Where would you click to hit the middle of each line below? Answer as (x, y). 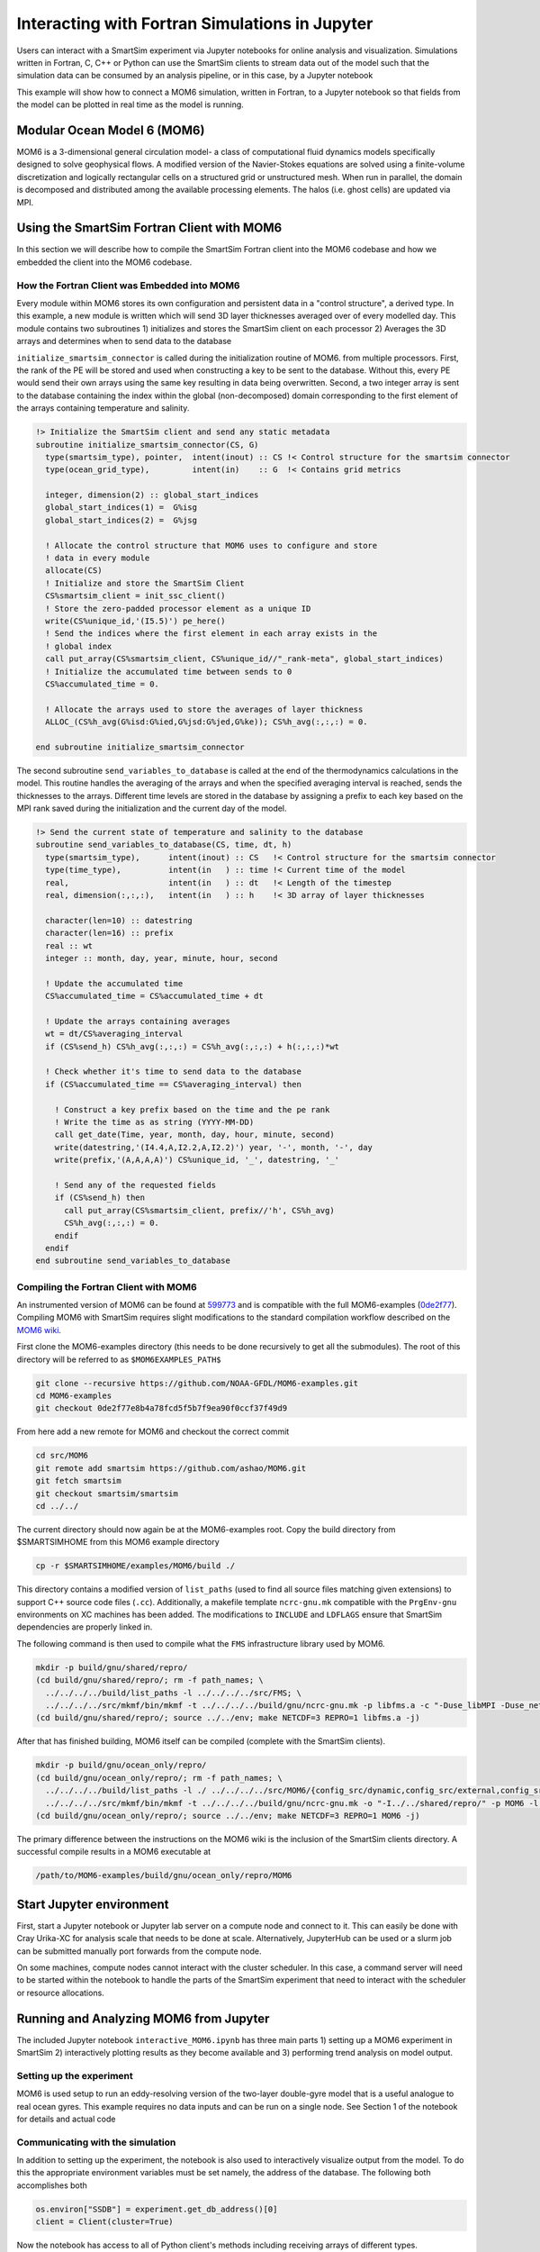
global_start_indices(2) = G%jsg (121, 520)
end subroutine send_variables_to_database (133, 1261)
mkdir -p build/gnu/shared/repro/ (112, 1667)
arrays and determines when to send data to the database (124, 341)
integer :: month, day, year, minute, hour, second (162, 958)
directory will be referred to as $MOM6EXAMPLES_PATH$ (119, 1359)
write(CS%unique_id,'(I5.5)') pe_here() (135, 621)
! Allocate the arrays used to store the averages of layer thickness (204, 709)
